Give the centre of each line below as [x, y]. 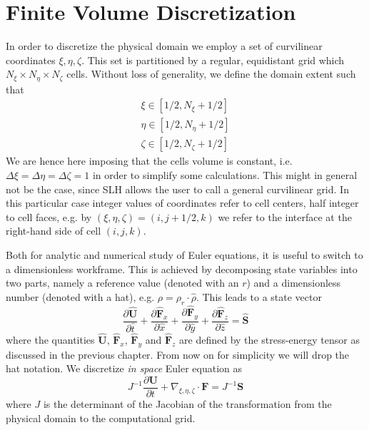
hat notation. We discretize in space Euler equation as [124, 368]
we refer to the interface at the [285, 216]
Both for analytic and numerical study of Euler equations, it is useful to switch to [184, 255]
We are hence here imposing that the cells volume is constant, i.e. [149, 161]
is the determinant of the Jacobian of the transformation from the [187, 403]
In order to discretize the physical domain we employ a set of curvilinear [164, 46]
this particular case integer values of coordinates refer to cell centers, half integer [182, 203]
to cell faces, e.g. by [49, 216]
